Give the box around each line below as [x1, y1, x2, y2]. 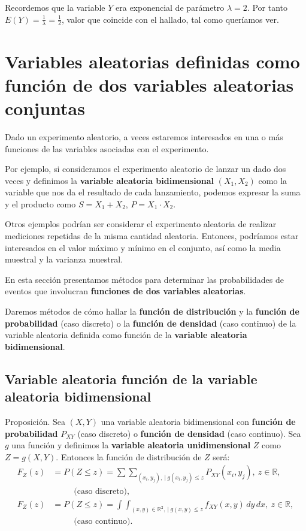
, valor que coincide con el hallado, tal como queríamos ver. [61, 13, 279, 25]
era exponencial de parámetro [116, 1, 225, 13]
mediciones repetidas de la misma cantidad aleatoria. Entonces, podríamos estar [5, 230, 299, 242]
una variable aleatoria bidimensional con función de [101, 415, 296, 428]
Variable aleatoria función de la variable [5, 369, 257, 388]
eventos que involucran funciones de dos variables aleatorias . [5, 285, 246, 297]
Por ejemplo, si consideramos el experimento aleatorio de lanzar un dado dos [5, 162, 286, 175]
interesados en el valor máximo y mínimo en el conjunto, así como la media [5, 241, 281, 254]
